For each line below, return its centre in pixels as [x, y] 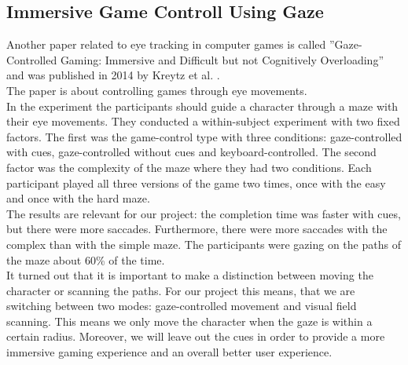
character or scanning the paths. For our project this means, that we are [181, 290]
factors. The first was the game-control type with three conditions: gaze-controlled [204, 136]
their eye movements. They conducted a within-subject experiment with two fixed [203, 121]
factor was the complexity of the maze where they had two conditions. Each [189, 167]
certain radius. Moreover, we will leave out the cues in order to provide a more [196, 336]
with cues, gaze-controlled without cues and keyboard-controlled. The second [191, 152]
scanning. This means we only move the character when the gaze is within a [189, 321]
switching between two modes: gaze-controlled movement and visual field [182, 306]
